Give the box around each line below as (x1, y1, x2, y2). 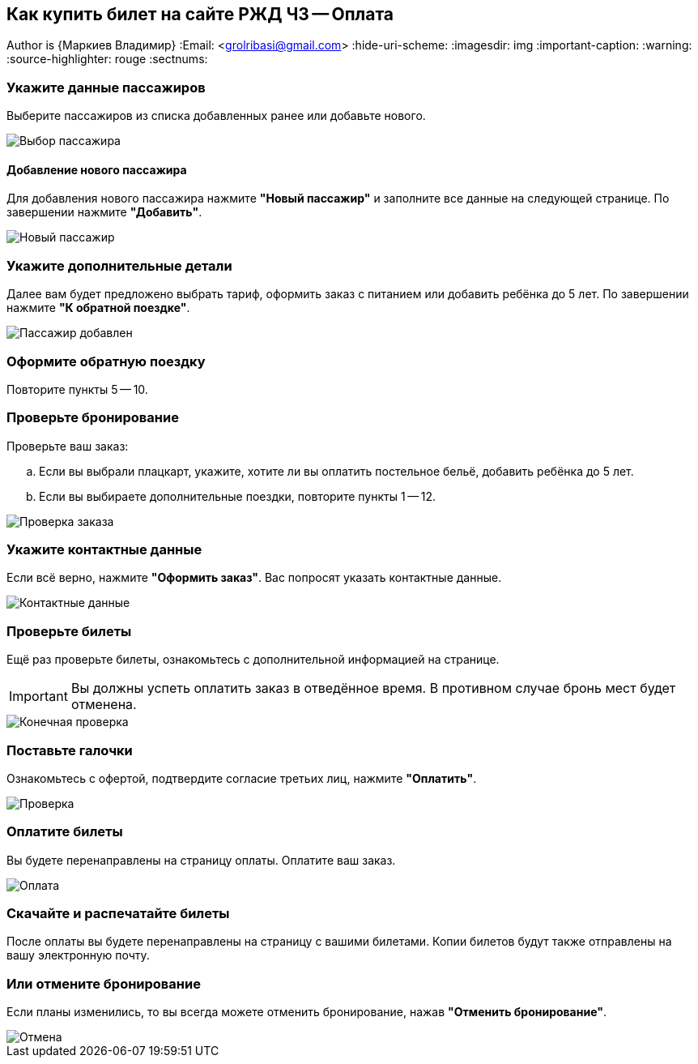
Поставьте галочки (6, 741, 133, 758)
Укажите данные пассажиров (6, 79, 206, 96)
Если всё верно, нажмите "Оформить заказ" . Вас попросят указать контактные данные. (6, 570, 502, 585)
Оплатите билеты (6, 823, 123, 840)
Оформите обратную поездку (6, 353, 206, 370)
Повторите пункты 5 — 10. (6, 382, 148, 396)
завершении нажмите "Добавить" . (6, 205, 202, 220)
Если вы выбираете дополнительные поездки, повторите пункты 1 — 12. (39, 489, 436, 503)
